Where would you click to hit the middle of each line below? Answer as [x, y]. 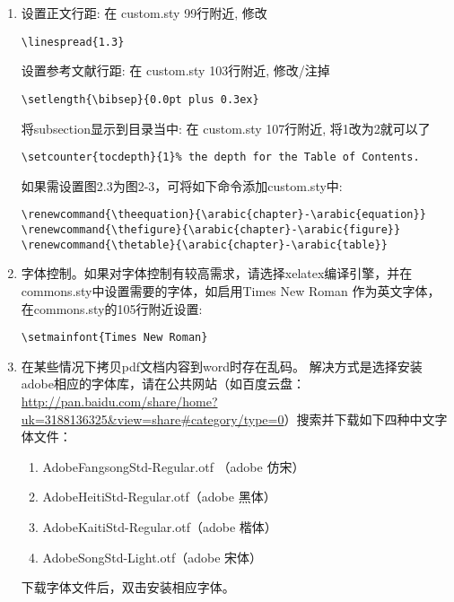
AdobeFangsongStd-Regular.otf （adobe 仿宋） [174, 466]
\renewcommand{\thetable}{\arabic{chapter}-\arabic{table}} [204, 244]
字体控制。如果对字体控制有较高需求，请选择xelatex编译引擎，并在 [217, 273]
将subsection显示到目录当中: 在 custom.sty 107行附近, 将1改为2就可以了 [226, 128]
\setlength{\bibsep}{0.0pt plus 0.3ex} [140, 99]
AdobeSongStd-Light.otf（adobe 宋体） [153, 557]
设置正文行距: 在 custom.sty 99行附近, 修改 [144, 13]
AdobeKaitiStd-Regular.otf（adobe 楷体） [160, 526]
